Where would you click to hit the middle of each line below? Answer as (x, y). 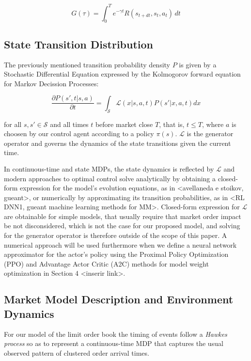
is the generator (210, 133)
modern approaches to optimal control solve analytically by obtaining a (110, 178)
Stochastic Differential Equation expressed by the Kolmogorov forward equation (122, 74)
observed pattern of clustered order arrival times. (77, 353)
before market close (124, 124)
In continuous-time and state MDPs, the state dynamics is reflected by (109, 168)
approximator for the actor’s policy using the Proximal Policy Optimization (116, 254)
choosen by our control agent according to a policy (79, 133)
